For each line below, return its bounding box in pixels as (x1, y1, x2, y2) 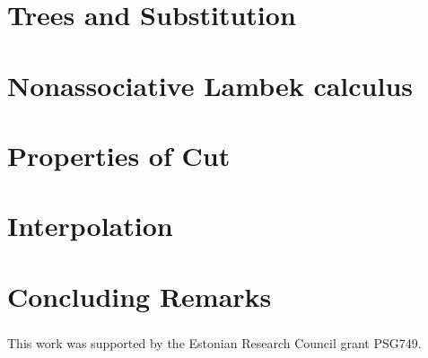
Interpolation (7, 207, 173, 244)
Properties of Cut (7, 136, 231, 173)
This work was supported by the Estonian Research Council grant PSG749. (7, 333, 422, 352)
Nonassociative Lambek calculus (7, 66, 414, 103)
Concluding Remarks (7, 277, 272, 314)
